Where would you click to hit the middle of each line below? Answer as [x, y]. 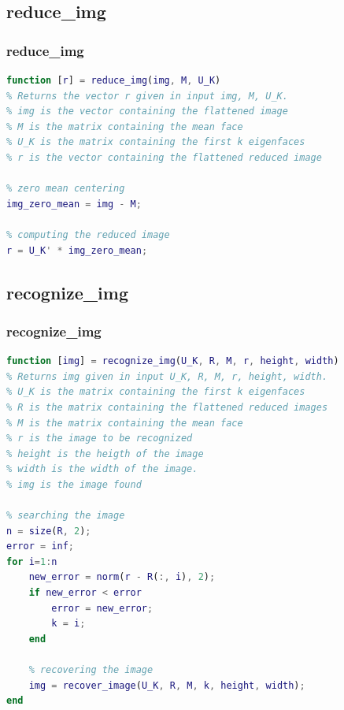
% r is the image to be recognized [100, 439]
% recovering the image [91, 670]
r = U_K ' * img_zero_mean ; [77, 250]
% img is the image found [74, 484]
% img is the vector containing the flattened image [147, 112]
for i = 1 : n [32, 561]
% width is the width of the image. [102, 469]
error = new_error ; [102, 608]
